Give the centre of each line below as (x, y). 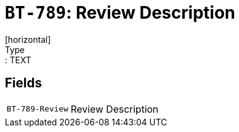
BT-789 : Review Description (120, 13)
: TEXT (18, 60)
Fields (24, 83)
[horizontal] (28, 39)
